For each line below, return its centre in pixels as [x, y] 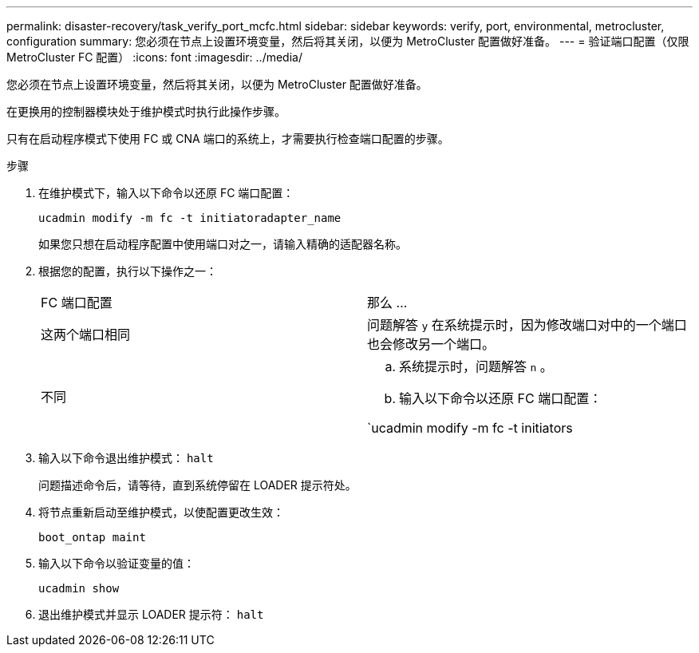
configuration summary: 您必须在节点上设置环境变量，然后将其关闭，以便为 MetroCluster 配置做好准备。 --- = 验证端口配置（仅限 [348, 41]
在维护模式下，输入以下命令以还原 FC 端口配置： [166, 193]
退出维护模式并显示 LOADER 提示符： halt [151, 614]
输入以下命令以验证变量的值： [116, 563]
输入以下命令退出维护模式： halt [126, 458]
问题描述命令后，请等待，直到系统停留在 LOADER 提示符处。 [197, 485]
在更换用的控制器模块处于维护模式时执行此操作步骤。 [146, 111]
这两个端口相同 [86, 334]
